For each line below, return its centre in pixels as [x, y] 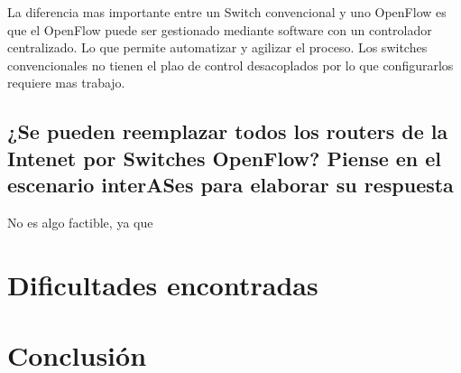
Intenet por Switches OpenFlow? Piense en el [225, 158]
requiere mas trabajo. [66, 83]
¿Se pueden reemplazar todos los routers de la [228, 131]
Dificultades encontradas [163, 284]
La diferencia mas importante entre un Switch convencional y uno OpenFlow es [227, 12]
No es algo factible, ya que [80, 222]
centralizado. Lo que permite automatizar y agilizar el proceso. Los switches [217, 47]
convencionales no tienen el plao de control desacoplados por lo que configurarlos [230, 65]
